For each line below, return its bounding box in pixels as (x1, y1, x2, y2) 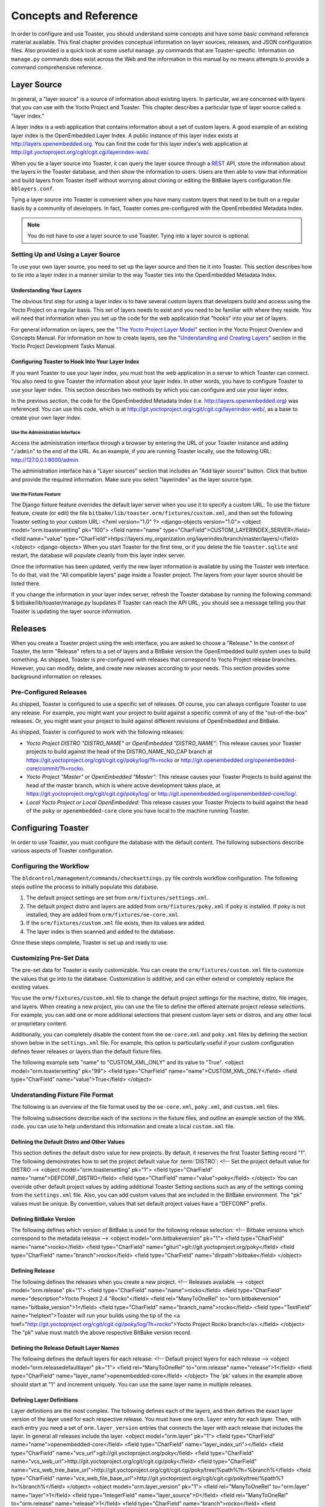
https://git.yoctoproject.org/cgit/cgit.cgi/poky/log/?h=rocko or (26, 757, 180, 764)
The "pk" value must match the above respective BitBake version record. (11, 1329, 192, 1336)
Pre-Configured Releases (11, 688, 87, 696)
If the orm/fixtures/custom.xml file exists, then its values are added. (26, 919, 206, 927)
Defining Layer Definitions (11, 1396, 78, 1403)
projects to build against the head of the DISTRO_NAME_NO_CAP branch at (26, 748, 213, 755)
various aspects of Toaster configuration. (11, 847, 114, 854)
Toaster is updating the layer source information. (11, 608, 132, 615)
